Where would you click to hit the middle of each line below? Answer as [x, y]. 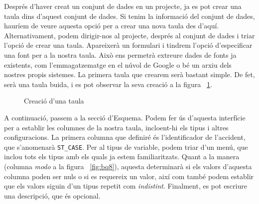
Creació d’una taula [54, 101]
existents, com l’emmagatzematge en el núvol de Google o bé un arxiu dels [118, 64]
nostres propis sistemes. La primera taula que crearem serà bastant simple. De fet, [129, 74]
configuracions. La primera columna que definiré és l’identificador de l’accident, [125, 137]
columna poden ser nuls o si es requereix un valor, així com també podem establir [129, 176]
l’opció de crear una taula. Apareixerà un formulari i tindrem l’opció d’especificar [128, 45]
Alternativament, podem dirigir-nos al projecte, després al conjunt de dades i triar [129, 35]
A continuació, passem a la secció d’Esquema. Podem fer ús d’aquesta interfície [125, 117]
